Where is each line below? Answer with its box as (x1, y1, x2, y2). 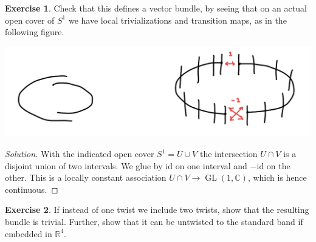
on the (266, 159, 290, 172)
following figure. (5, 25, 64, 38)
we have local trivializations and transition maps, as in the (68, 13, 287, 26)
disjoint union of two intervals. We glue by (5, 159, 163, 172)
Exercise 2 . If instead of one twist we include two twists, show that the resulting (5, 203, 309, 216)
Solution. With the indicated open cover (5, 147, 154, 160)
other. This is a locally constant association (5, 171, 167, 184)
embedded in (5, 227, 52, 240)
